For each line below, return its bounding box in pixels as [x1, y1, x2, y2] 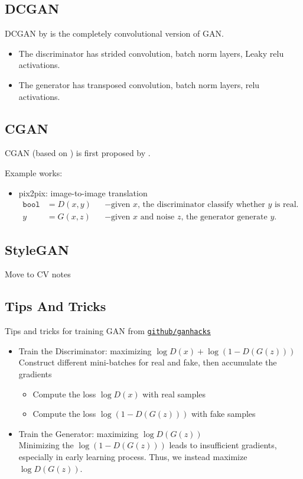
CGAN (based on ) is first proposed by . [5, 147, 151, 159]
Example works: [5, 166, 63, 179]
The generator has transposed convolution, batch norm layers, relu [18, 78, 260, 90]
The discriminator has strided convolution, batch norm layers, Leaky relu [18, 47, 284, 59]
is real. [274, 200, 299, 209]
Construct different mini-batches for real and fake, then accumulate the [18, 356, 277, 368]
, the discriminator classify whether [138, 200, 265, 209]
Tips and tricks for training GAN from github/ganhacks [5, 325, 211, 337]
